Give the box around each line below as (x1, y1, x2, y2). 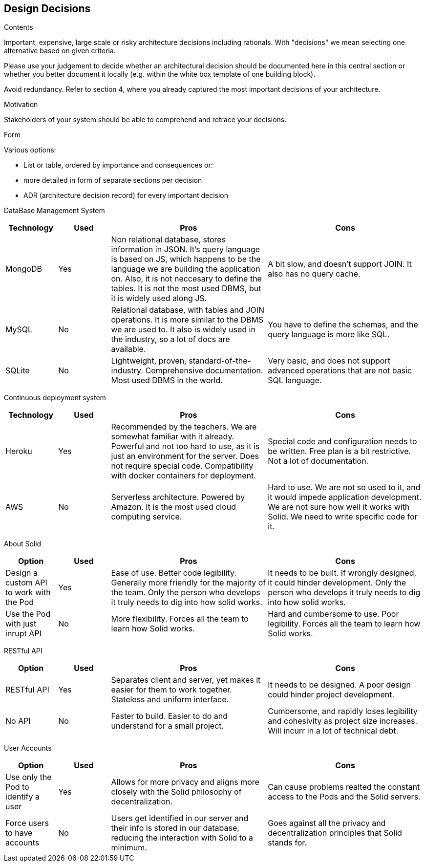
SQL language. (268, 375, 322, 386)
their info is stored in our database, (111, 823, 239, 833)
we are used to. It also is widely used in (111, 325, 255, 335)
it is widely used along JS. (111, 293, 207, 303)
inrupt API (5, 628, 42, 639)
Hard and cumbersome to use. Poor (268, 609, 399, 619)
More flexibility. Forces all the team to (111, 614, 249, 624)
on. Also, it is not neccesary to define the (111, 274, 262, 284)
